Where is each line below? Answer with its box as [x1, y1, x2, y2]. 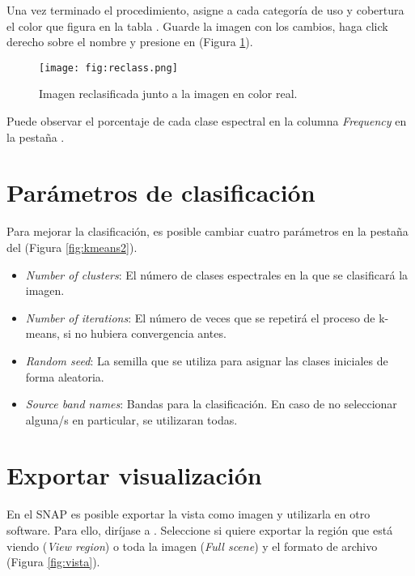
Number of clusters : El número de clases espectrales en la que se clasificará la [25, 266, 409, 283]
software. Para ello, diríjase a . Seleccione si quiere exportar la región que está [6, 522, 393, 538]
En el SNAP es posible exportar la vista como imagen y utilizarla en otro [6, 506, 371, 523]
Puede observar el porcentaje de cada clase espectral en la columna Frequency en [6, 113, 407, 130]
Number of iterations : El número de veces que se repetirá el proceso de [25, 309, 375, 326]
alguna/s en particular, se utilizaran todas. [25, 411, 238, 428]
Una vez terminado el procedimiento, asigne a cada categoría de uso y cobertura [6, 2, 404, 18]
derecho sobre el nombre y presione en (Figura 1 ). [6, 33, 253, 50]
